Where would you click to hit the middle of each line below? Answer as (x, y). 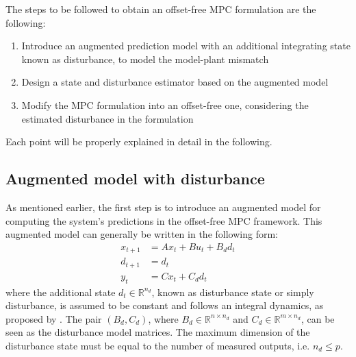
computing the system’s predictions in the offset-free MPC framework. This (164, 220)
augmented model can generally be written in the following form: (142, 234)
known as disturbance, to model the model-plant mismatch (145, 59)
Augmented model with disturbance (135, 178)
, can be (318, 318)
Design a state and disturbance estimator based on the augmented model (175, 82)
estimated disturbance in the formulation (107, 118)
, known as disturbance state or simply (233, 292)
